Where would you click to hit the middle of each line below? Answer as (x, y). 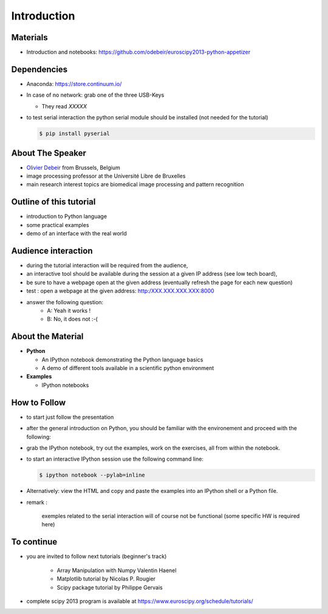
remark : (37, 502)
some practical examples (58, 225)
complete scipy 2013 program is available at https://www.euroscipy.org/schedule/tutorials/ (140, 601)
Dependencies (39, 69)
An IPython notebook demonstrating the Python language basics (122, 360)
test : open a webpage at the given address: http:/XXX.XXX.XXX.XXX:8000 (121, 291)
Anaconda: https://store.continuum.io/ (74, 84)
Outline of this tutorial (53, 202)
